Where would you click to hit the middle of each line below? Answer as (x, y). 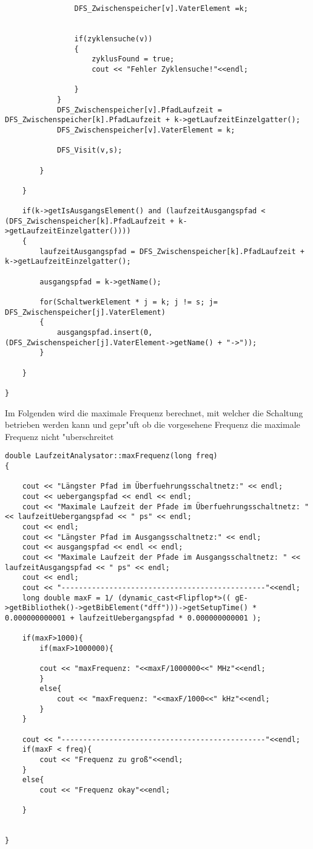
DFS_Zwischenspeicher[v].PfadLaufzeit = (139, 110)
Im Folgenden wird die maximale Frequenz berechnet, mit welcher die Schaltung (154, 412)
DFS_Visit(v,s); (89, 150)
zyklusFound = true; (133, 59)
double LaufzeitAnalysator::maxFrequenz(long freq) (111, 456)
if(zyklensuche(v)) (113, 39)
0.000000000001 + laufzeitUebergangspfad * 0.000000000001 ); (133, 618)
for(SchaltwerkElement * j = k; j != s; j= (129, 302)
